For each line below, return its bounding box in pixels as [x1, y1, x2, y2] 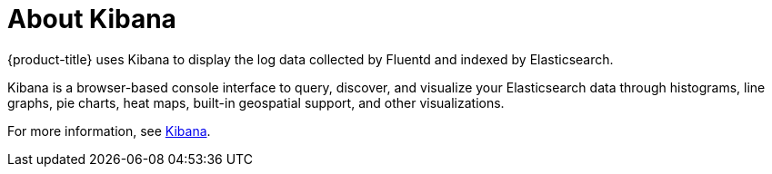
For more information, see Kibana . [7, 122, 211, 139]
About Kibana [7, 4, 176, 34]
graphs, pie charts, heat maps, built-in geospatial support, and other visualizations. [7, 94, 505, 111]
